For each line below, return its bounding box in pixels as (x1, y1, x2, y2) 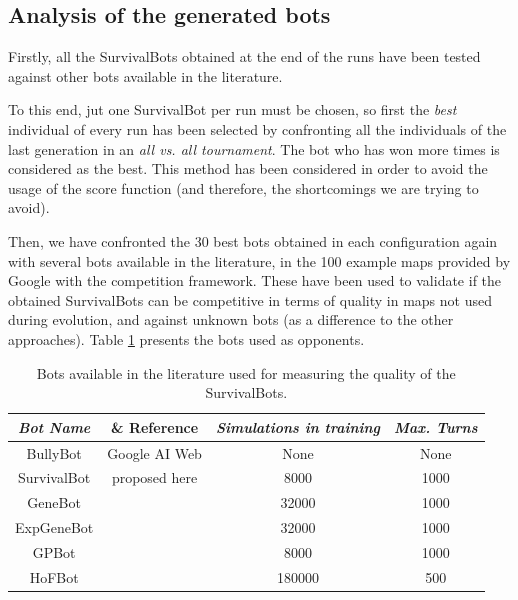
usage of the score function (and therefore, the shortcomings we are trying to (8, 177, 479, 198)
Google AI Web (107, 442, 202, 463)
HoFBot (29, 566, 79, 587)
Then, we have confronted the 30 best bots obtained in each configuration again (8, 230, 498, 251)
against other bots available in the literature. (8, 65, 283, 86)
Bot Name (17, 416, 91, 437)
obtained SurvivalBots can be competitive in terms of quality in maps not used (8, 289, 492, 310)
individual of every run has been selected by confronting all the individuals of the (8, 118, 507, 139)
